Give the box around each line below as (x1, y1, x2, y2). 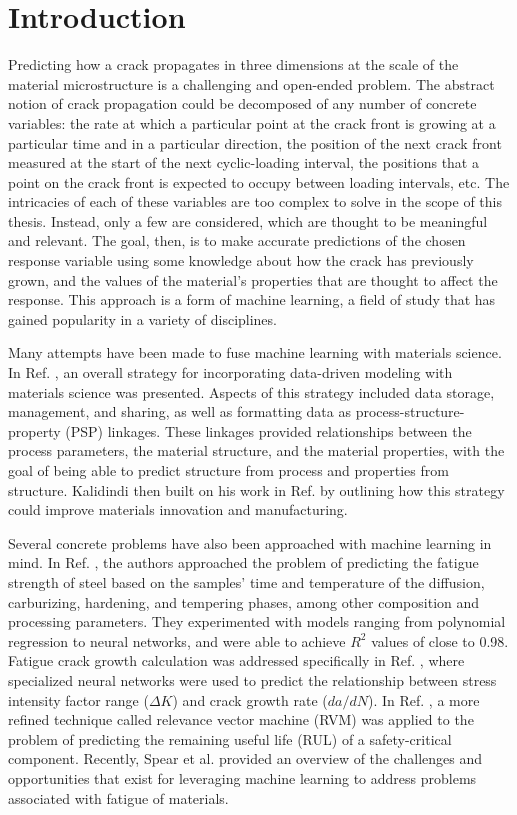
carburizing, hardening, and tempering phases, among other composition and (8, 591, 480, 612)
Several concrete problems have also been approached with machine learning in (8, 532, 492, 553)
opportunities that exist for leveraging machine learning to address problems (8, 767, 477, 788)
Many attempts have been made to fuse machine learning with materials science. (8, 342, 502, 363)
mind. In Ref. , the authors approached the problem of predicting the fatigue (8, 552, 479, 573)
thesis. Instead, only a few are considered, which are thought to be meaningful (8, 210, 488, 231)
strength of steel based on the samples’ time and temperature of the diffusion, (8, 571, 485, 592)
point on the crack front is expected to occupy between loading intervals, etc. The (8, 171, 510, 192)
